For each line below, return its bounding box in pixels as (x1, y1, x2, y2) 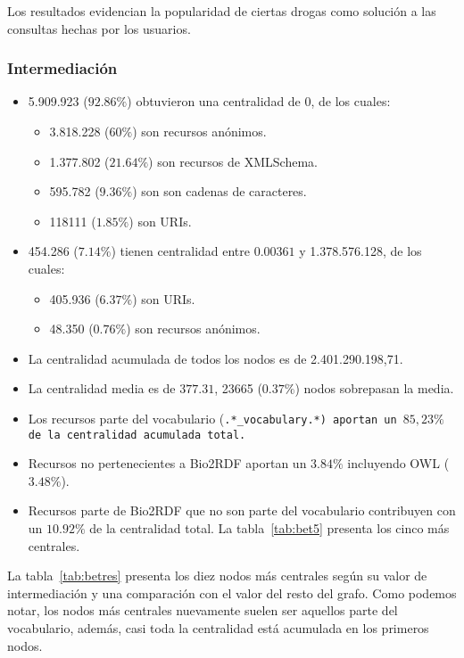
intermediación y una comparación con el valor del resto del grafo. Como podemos (7, 583, 457, 602)
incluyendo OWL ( (347, 454, 450, 473)
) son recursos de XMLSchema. (148, 152, 318, 170)
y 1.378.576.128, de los (299, 242, 422, 260)
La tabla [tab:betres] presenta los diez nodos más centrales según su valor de (7, 566, 427, 585)
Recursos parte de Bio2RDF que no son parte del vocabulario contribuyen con (28, 501, 456, 520)
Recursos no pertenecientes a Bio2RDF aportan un (28, 454, 307, 473)
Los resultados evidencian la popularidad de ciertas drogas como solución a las (7, 2, 436, 20)
